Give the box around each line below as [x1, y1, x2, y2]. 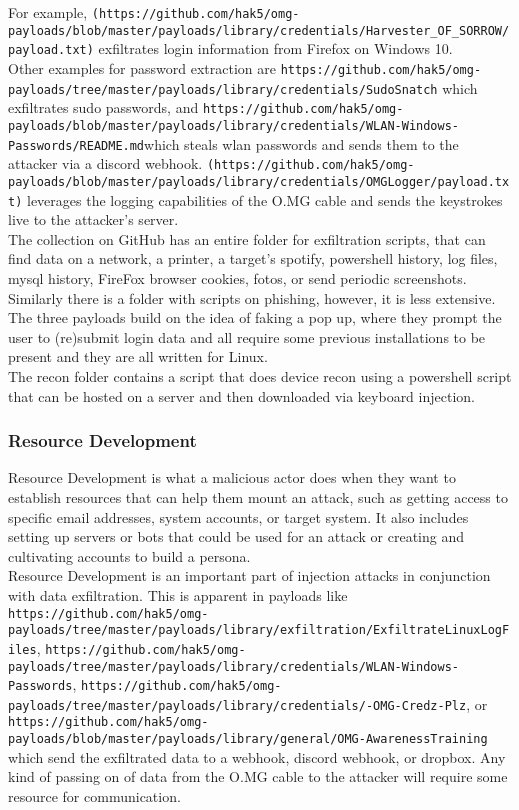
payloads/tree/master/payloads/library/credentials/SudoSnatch [8, 82, 438, 97]
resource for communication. [8, 785, 181, 806]
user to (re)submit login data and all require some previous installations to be [8, 326, 486, 347]
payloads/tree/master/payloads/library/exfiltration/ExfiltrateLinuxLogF [8, 623, 510, 638]
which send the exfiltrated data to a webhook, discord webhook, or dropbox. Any [8, 746, 506, 767]
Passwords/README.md [8, 138, 145, 153]
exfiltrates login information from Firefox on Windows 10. [98, 38, 453, 59]
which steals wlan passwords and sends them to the [144, 133, 459, 154]
